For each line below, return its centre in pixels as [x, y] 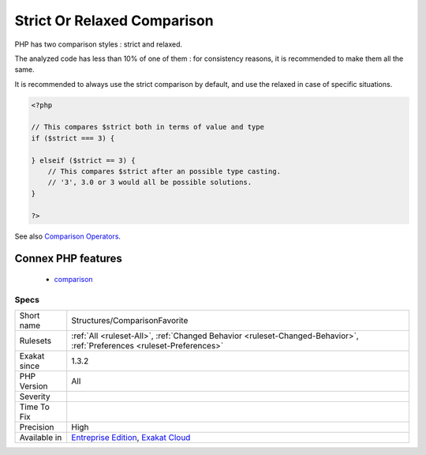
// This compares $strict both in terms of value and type [148, 127]
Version [34, 386]
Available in [41, 438]
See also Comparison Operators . [68, 236]
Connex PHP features [68, 259]
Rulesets [35, 341]
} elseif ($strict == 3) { [83, 160]
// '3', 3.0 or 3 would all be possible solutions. [150, 182]
